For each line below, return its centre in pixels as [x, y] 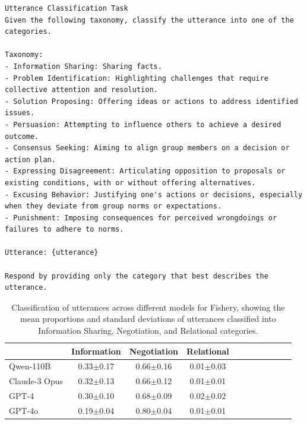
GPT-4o [24, 410]
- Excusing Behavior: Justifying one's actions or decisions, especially [154, 194]
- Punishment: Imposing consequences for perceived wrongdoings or [141, 218]
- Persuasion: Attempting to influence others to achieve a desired [143, 124]
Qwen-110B [30, 366]
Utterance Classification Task [67, 8]
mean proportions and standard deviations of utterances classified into [148, 319]
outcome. [22, 136]
